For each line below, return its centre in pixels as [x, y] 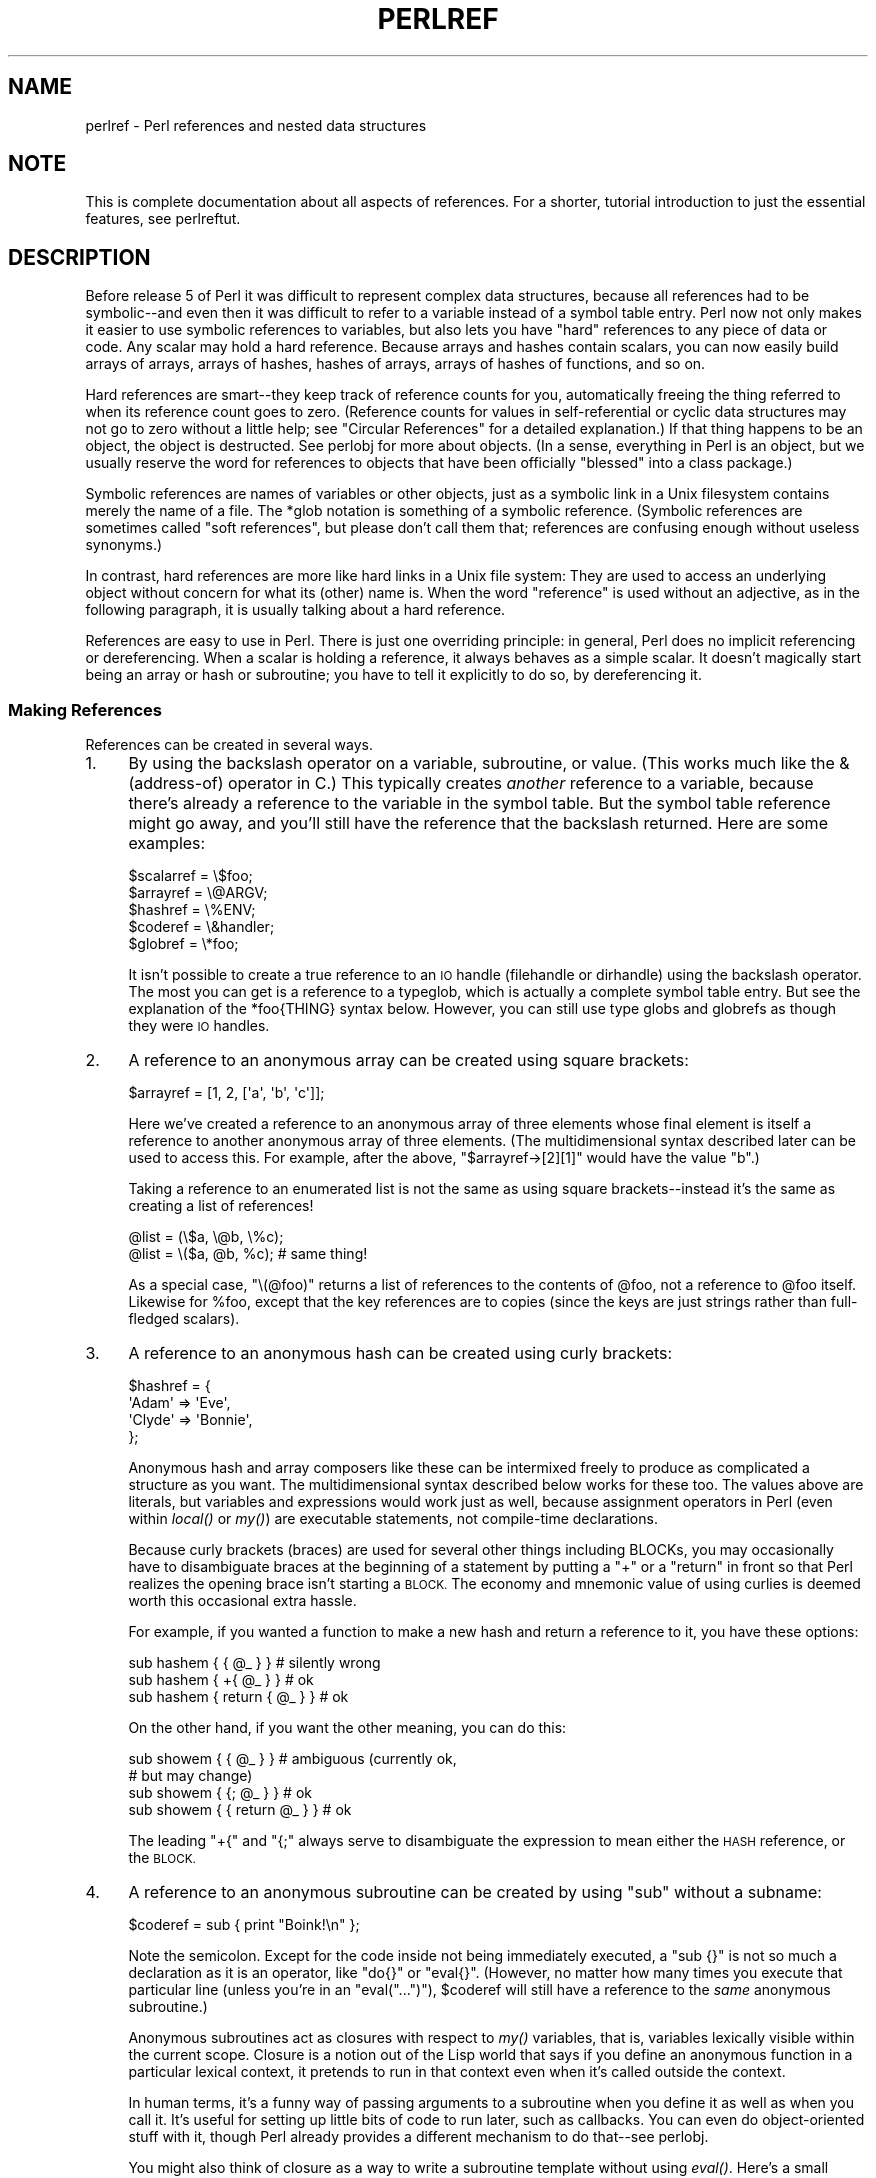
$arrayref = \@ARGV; [198, 893]
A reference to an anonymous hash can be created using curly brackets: [400, 1353]
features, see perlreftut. [163, 219]
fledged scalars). [184, 1319]
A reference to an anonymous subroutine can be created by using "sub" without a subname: [475, 1892]
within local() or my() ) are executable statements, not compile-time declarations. [393, 1519]
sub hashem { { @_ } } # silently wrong [254, 1663]
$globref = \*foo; [183, 944]
